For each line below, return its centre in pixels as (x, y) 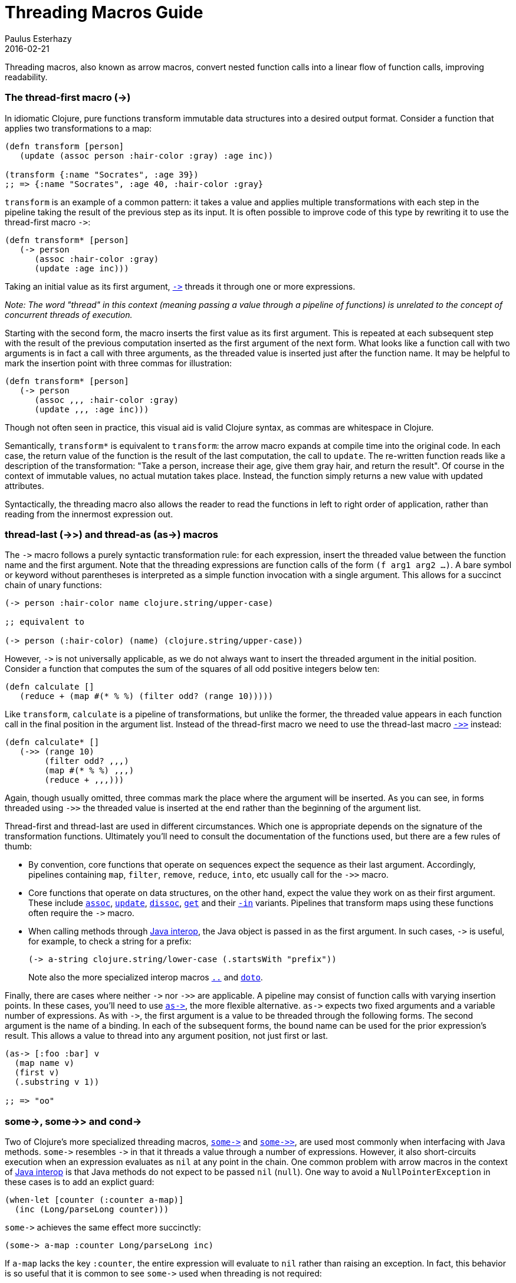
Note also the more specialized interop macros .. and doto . (146, 977)
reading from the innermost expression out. (89, 514)
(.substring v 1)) (57, 1082)
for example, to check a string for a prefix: (110, 941)
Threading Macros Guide (104, 12)
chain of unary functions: (53, 585)
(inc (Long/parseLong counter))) (92, 1209)
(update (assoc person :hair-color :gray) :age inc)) (147, 155)
